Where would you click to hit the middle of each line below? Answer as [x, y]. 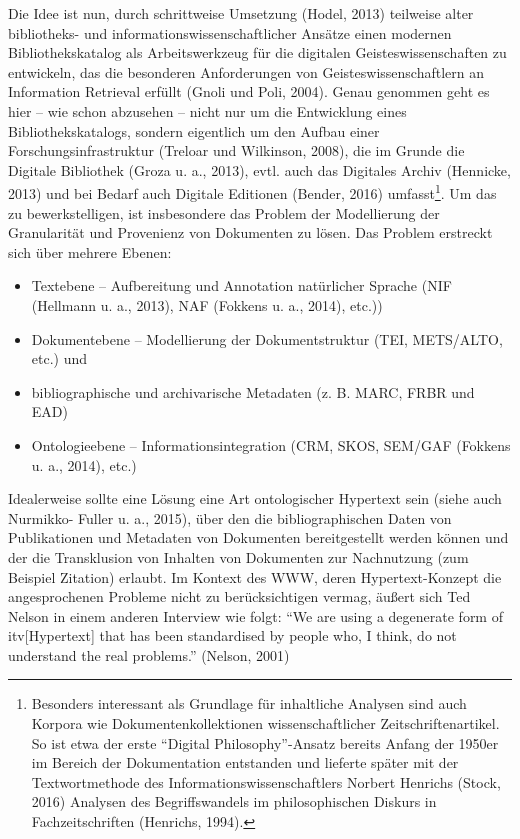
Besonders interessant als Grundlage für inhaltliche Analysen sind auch [249, 703]
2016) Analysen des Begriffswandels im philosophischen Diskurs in [234, 801]
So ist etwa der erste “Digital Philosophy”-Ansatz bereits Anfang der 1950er [265, 742]
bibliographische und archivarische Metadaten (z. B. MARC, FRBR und [253, 391]
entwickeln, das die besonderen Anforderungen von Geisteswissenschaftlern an [246, 71]
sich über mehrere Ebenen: [90, 251]
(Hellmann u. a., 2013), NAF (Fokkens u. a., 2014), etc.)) [207, 304]
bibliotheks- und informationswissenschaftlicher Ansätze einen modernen [230, 32]
